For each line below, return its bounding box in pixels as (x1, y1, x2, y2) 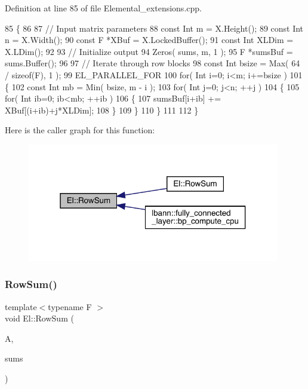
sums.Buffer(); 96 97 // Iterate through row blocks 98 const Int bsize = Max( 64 (5, 57, 300, 69)
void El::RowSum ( (5, 312, 74, 324)
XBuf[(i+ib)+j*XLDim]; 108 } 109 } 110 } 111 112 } (5, 103, 199, 116)
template (5, 300, 37, 313)
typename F (48, 300, 92, 313)
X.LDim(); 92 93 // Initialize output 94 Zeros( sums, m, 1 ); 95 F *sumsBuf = (5, 45, 293, 57)
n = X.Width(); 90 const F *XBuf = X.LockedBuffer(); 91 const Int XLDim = (5, 33, 294, 46)
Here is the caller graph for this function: (5, 124, 155, 136)
